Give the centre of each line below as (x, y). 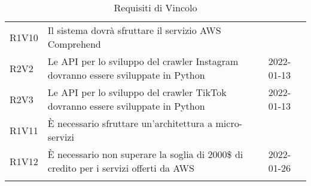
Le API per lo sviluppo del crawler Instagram (143, 61)
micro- (229, 123)
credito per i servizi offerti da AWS (121, 168)
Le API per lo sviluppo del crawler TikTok (137, 92)
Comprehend (74, 44)
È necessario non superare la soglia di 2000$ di (145, 154)
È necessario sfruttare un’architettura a (130, 123)
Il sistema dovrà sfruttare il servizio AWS (134, 30)
